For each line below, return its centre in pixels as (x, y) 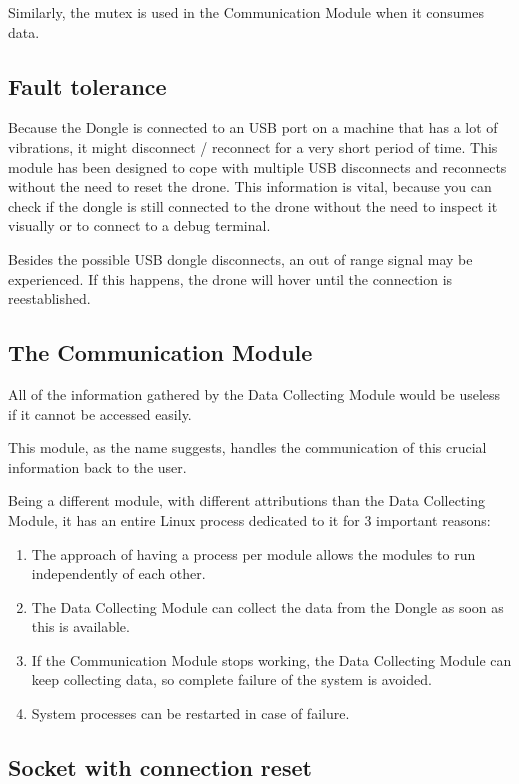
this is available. (80, 626)
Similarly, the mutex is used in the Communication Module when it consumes (246, 12)
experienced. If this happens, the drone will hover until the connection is (230, 278)
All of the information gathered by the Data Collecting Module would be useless (254, 393)
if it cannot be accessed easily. (100, 413)
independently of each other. (118, 573)
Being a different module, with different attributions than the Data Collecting (246, 500)
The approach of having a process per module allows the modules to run (253, 553)
